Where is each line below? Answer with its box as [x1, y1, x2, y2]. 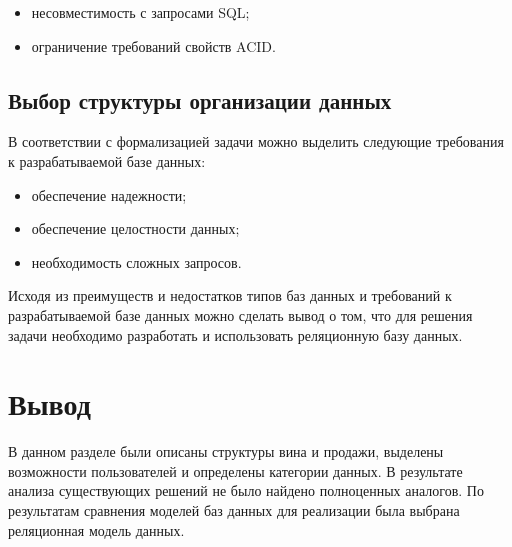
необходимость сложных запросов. [31, 251, 242, 272]
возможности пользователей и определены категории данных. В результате [8, 460, 463, 481]
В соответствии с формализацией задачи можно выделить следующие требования [8, 131, 504, 152]
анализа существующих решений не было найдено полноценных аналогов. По [8, 480, 484, 501]
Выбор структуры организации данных [8, 84, 392, 115]
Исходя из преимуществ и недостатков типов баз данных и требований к [8, 285, 452, 306]
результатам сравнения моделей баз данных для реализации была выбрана [8, 500, 460, 521]
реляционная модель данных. [8, 519, 185, 540]
